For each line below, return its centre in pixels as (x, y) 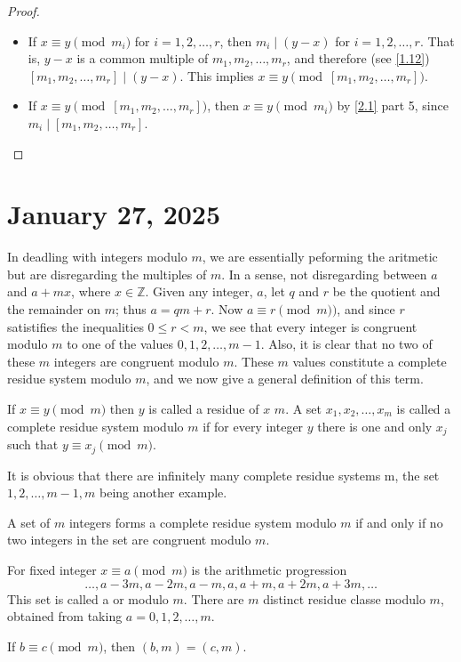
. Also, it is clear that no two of (346, 344)
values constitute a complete (370, 361)
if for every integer (253, 426)
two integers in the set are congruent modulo (129, 540)
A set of (29, 522)
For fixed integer (52, 569)
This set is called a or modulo (88, 598)
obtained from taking (65, 616)
